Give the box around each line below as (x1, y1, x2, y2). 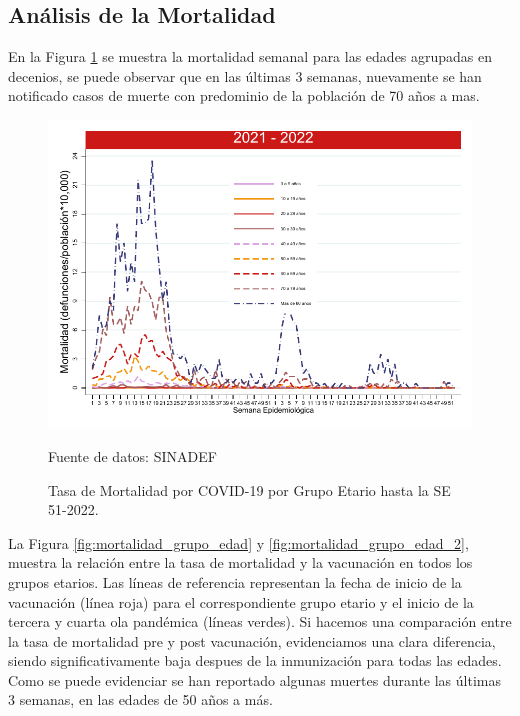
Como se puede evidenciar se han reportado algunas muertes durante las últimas (8, 669, 501, 690)
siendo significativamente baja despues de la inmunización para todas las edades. (8, 650, 502, 671)
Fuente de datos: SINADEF (48, 445, 217, 466)
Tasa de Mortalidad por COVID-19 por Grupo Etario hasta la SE (48, 479, 451, 500)
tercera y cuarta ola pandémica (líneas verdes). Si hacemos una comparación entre (8, 611, 512, 632)
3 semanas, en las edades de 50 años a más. (8, 689, 273, 710)
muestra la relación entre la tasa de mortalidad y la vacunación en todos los (8, 552, 473, 573)
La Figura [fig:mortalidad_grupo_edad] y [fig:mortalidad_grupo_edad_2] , (8, 532, 469, 553)
